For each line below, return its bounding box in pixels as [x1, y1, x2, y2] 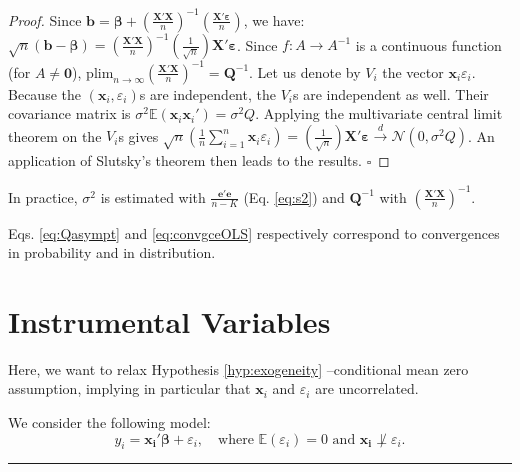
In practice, [8, 186, 78, 207]
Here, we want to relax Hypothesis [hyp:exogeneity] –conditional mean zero [8, 358, 469, 379]
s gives [118, 125, 159, 146]
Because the [8, 83, 81, 104]
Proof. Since [8, 9, 82, 30]
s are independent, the [139, 83, 276, 104]
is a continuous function [355, 34, 502, 54]
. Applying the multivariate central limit [255, 103, 503, 124]
